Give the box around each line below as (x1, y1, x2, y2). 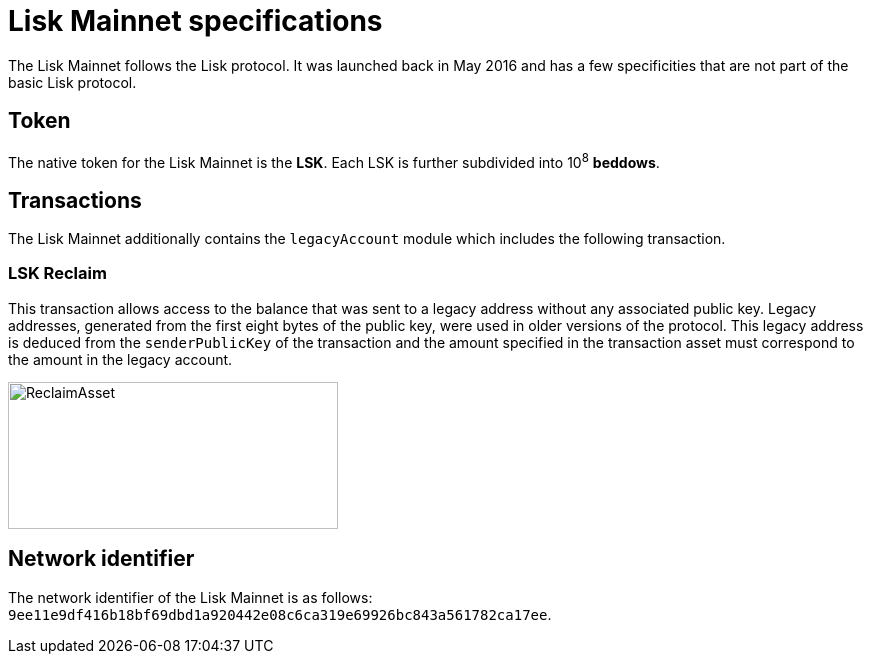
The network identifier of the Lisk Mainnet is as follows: (8, 588, 373, 606)
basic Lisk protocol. (8, 73, 137, 91)
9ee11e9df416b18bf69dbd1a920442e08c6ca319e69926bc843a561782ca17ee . (8, 605, 552, 623)
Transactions (8, 187, 142, 213)
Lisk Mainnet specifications (8, 4, 383, 38)
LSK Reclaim (8, 263, 107, 284)
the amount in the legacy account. (8, 350, 233, 368)
